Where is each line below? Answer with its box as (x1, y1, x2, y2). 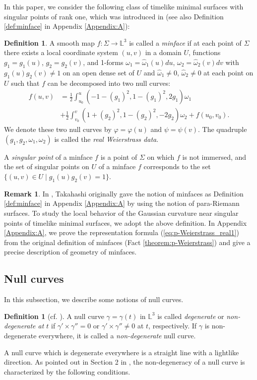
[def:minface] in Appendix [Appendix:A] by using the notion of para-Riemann (4, 198, 240, 208)
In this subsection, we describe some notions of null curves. (4, 294, 184, 305)
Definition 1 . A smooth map (4, 37, 95, 48)
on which (147, 151, 175, 162)
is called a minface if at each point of (129, 37, 242, 48)
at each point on (203, 67, 254, 77)
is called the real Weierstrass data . (54, 133, 159, 144)
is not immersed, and (182, 151, 247, 162)
